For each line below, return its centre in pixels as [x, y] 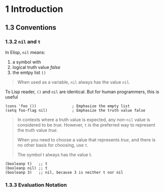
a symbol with [27, 62]
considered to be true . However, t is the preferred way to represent [86, 125]
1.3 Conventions [31, 28]
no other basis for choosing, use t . [53, 145]
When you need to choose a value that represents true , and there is [86, 139]
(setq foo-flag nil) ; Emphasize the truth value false [75, 110]
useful [12, 97]
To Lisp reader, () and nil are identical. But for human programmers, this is [82, 92]
